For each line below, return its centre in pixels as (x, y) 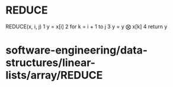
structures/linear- (51, 63)
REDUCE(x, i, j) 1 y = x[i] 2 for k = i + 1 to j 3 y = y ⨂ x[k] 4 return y (86, 26)
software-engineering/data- (77, 50)
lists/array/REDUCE (54, 76)
